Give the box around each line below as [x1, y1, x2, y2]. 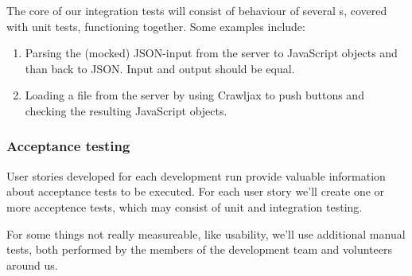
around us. [6, 256, 58, 273]
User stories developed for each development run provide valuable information [6, 167, 386, 184]
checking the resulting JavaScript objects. [25, 102, 227, 119]
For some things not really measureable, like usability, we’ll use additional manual [6, 225, 406, 242]
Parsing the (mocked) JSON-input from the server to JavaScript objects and [25, 45, 398, 61]
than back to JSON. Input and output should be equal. [25, 60, 295, 76]
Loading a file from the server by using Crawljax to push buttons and [25, 87, 364, 103]
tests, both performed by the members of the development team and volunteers [6, 241, 392, 258]
